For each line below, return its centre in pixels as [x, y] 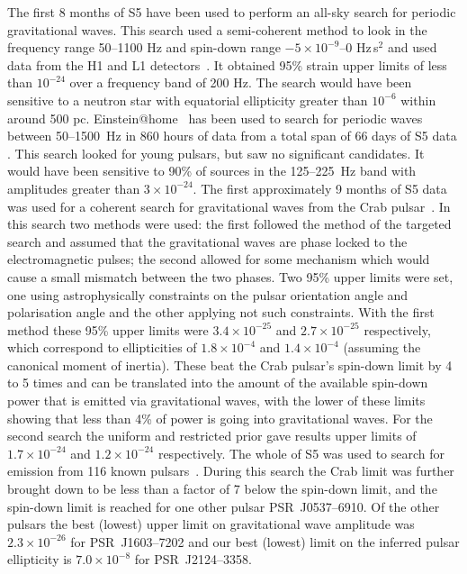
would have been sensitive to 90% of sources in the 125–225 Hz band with [212, 171]
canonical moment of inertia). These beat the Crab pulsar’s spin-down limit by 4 [230, 364]
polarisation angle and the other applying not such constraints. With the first [221, 312]
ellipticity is [40, 559]
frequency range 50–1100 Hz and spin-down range [144, 47]
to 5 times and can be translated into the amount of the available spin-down [218, 383]
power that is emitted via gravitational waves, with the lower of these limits [216, 401]
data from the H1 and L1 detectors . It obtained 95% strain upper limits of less [227, 64]
